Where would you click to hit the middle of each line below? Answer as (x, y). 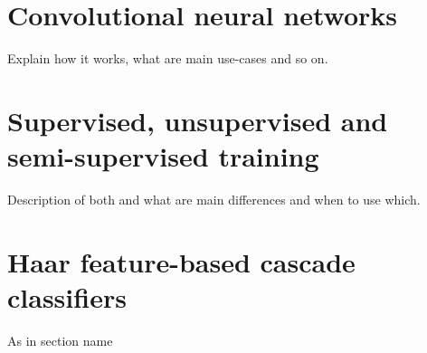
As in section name (60, 340)
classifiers (67, 297)
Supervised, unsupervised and (198, 120)
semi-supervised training (163, 156)
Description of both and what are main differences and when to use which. (214, 200)
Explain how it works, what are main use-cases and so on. (168, 58)
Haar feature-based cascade (181, 261)
